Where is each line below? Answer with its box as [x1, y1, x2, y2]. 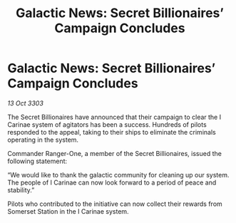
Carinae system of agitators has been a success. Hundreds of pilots [7, 120, 207, 129]
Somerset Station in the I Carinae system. [7, 207, 130, 215]
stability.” [7, 185, 35, 194]
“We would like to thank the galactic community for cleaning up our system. [7, 170, 230, 179]
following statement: [7, 157, 68, 165]
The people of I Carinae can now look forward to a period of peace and [7, 178, 217, 187]
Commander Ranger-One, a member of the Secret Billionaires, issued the [7, 149, 222, 157]
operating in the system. [7, 135, 79, 144]
